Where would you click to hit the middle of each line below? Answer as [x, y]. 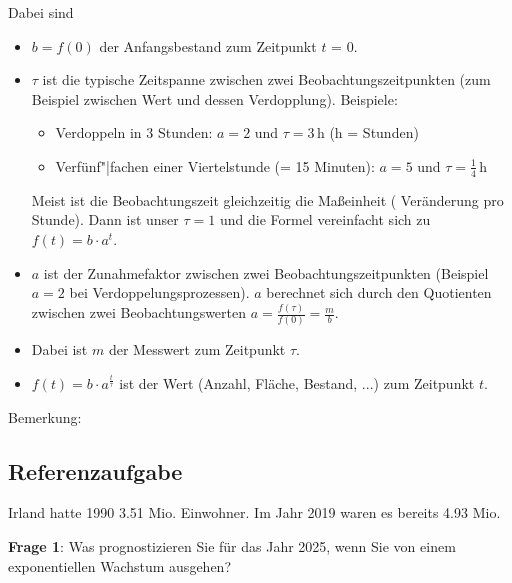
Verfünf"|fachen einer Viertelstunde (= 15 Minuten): [215, 165]
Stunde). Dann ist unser [105, 219]
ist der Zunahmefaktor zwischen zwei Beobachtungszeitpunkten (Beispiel [266, 272]
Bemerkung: [45, 416]
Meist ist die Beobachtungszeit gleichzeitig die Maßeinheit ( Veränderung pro [267, 199]
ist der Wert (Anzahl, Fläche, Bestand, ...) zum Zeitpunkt [297, 382]
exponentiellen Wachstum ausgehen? [119, 565]
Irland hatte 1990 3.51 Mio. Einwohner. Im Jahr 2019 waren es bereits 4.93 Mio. [254, 512]
